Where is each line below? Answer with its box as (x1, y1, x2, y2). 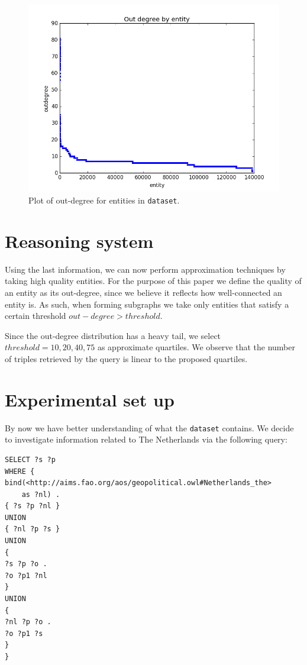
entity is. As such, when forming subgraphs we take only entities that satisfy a (5, 298, 289, 310)
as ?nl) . (21, 490, 60, 499)
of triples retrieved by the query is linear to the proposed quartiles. (5, 352, 248, 364)
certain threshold (5, 309, 66, 322)
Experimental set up (5, 387, 174, 411)
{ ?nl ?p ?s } (5, 525, 60, 534)
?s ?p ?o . (5, 560, 47, 569)
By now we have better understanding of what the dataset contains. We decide (5, 421, 294, 434)
